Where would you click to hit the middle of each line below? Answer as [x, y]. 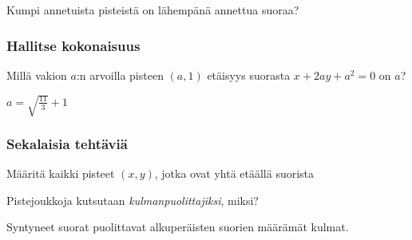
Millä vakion [37, 75]
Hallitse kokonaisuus [73, 45]
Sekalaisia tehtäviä [67, 143]
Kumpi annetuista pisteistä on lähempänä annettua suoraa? [153, 10]
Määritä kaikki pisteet [61, 173]
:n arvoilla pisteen [120, 75]
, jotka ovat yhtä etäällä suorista [234, 173]
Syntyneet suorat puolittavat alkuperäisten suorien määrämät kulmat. [178, 227]
